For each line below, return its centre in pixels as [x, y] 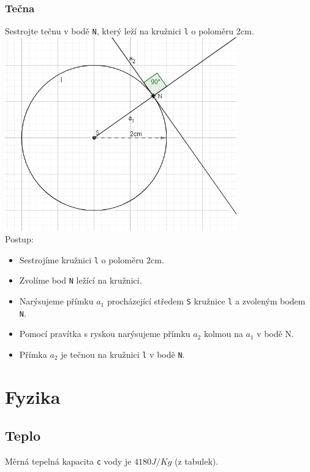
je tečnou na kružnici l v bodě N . [123, 354]
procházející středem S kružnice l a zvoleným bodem [206, 301]
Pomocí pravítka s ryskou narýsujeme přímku [105, 334]
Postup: [19, 239]
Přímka [33, 354]
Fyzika [33, 396]
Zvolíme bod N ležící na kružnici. [81, 280]
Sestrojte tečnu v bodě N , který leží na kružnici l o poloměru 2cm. [130, 31]
